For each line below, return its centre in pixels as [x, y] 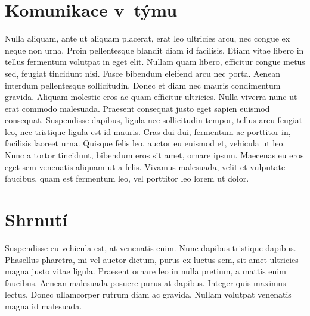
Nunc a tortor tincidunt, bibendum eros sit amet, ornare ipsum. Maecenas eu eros [154, 155]
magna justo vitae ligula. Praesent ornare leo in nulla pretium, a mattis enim [145, 271]
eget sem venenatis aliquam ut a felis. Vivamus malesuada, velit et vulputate [145, 166]
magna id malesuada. [44, 306]
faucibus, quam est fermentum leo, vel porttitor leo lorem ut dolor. [127, 178]
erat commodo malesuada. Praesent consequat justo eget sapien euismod [137, 108]
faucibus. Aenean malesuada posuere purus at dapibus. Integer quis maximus [145, 282]
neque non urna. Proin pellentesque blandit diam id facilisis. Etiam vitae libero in [154, 50]
